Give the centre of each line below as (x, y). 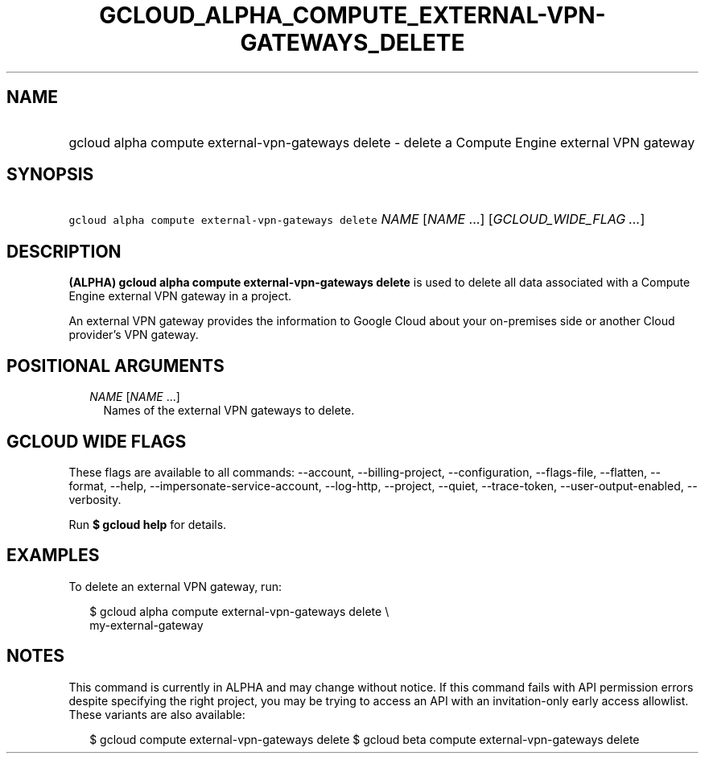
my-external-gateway (146, 625)
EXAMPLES (53, 556)
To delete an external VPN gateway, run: (175, 586)
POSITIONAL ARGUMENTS (115, 366)
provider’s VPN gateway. (134, 335)
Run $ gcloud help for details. (148, 524)
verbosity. (95, 499)
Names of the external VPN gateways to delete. (229, 411)
